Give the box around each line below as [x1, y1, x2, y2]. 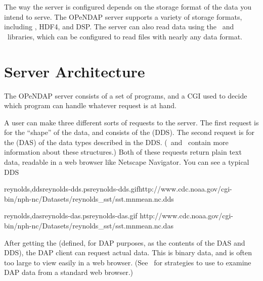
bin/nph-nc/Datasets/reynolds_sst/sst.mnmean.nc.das [4, 220, 173, 231]
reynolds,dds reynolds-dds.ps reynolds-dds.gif [4, 183, 139, 194]
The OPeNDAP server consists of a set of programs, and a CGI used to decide [4, 90, 247, 101]
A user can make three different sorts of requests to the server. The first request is [4, 117, 259, 127]
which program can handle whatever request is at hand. [4, 100, 177, 111]
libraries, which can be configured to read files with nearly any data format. [7, 31, 242, 41]
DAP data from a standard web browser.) [4, 267, 134, 277]
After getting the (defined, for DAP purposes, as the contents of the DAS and [4, 237, 245, 248]
